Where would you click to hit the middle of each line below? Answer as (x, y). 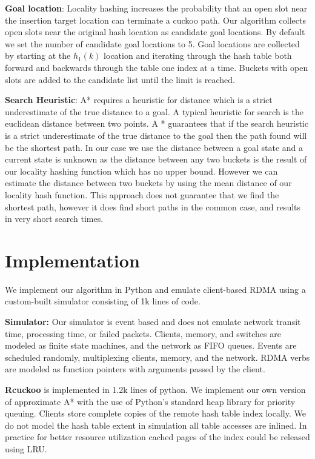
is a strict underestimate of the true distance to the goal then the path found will (156, 135)
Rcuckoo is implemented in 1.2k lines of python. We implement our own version (155, 389)
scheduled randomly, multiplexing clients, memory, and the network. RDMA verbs (157, 357)
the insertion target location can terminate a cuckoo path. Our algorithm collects (155, 20)
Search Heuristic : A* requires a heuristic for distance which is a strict (139, 100)
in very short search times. (54, 219)
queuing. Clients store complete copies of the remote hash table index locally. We (155, 413)
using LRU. (26, 448)
